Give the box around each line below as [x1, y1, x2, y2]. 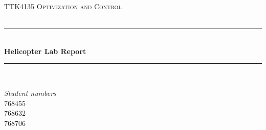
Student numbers [4, 87, 56, 98]
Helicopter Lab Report [4, 45, 86, 56]
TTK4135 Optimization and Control [4, 1, 122, 11]
